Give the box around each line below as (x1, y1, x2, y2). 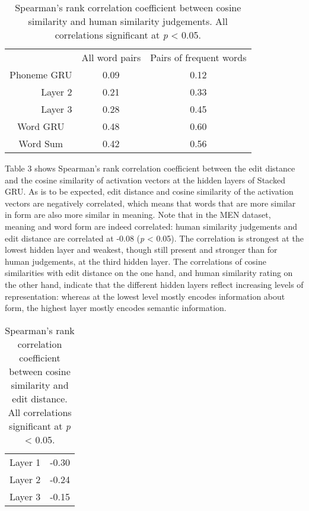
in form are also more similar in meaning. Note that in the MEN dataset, (5, 208, 271, 221)
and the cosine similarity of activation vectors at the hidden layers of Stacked (5, 173, 285, 186)
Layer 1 (9, 455, 41, 469)
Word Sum (18, 137, 63, 150)
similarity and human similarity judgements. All (28, 14, 228, 28)
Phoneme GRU (9, 68, 72, 81)
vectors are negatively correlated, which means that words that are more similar (5, 196, 296, 209)
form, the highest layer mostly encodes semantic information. (5, 301, 227, 314)
